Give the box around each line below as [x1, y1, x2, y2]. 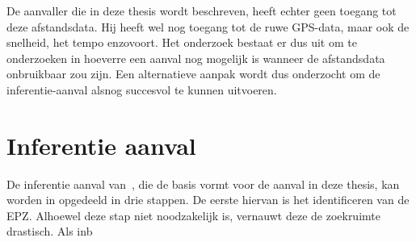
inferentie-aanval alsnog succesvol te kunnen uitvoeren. [6, 81, 277, 98]
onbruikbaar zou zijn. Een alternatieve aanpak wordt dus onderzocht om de [6, 65, 380, 82]
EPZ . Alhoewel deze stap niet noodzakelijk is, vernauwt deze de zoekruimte [6, 207, 380, 223]
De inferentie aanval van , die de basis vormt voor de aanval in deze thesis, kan [6, 175, 400, 192]
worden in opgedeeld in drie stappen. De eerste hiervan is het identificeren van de [6, 191, 410, 208]
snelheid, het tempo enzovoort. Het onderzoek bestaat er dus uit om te [6, 34, 357, 51]
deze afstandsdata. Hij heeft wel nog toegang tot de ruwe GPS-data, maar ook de [6, 18, 410, 35]
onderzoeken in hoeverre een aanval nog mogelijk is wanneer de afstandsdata [6, 49, 385, 66]
